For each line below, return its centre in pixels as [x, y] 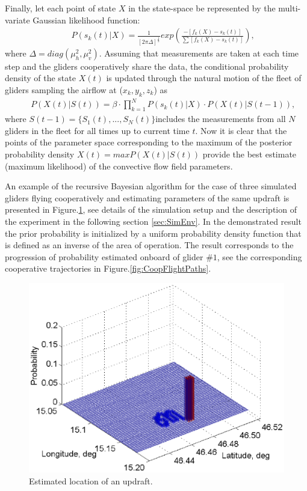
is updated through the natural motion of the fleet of [204, 78]
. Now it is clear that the [241, 130]
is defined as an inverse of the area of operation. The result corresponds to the [149, 245]
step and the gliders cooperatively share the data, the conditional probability [147, 66]
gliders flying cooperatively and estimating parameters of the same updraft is [147, 197]
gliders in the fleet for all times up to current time [97, 130]
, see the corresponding [259, 256]
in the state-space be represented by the [202, 8]
